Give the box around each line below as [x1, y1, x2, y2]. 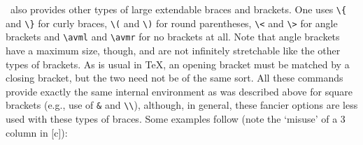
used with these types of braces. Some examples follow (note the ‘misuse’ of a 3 [6, 112, 346, 125]
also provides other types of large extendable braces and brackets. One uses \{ [10, 2, 347, 16]
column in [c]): [6, 125, 68, 139]
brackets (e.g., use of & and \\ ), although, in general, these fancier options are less [6, 98, 358, 112]
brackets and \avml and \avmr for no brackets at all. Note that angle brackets [6, 29, 340, 44]
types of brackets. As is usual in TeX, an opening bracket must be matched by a [6, 56, 350, 71]
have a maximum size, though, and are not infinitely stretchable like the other [6, 43, 341, 57]
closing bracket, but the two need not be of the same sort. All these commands [6, 70, 343, 85]
